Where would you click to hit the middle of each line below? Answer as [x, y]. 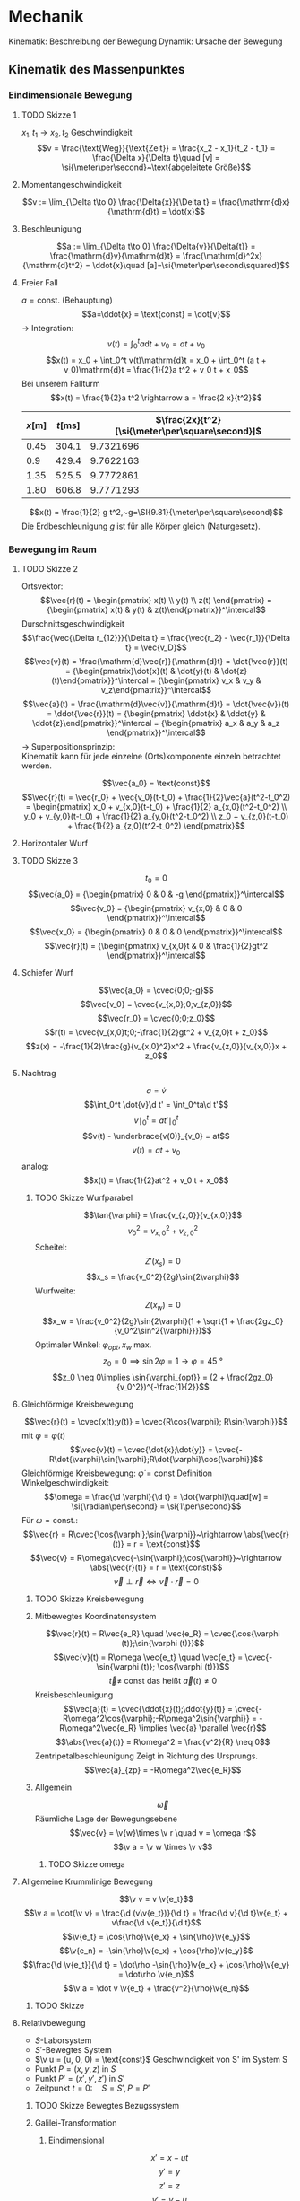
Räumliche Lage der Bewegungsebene [106, 1819]
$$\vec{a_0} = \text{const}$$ [156, 784]
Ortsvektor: [42, 586]
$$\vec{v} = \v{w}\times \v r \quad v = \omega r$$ [163, 1832]
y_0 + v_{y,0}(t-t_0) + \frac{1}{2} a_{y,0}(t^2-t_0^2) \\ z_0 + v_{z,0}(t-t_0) [156, 816]
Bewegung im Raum [53, 549]
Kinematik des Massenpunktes [97, 70]
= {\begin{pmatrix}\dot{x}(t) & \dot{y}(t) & [142, 671]
